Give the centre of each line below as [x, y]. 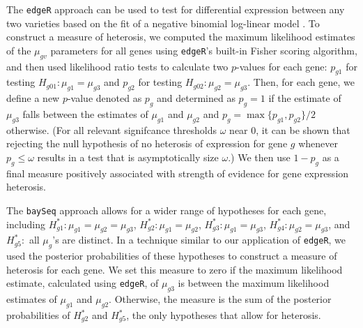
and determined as [196, 98]
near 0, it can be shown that [290, 129]
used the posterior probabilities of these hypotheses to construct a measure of [172, 256]
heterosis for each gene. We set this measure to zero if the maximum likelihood [175, 269]
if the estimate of [305, 98]
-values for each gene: [282, 66]
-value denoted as [105, 98]
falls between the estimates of [85, 114]
